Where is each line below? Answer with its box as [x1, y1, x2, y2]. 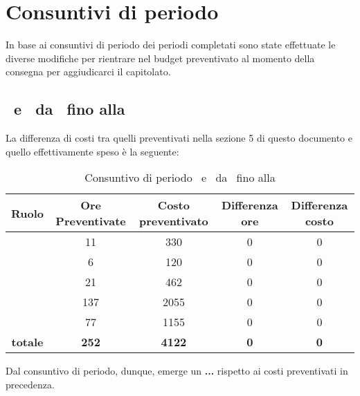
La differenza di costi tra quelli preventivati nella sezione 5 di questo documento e [6, 131, 353, 145]
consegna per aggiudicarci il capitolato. [6, 64, 171, 79]
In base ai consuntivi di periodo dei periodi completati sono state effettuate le [6, 37, 336, 52]
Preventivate [55, 213, 126, 229]
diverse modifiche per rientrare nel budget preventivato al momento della [6, 50, 315, 65]
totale [11, 334, 44, 350]
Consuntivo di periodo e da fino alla [84, 169, 276, 186]
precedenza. [6, 377, 55, 391]
